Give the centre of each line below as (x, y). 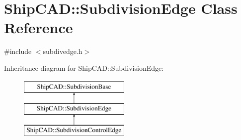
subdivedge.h (63, 51)
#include (18, 51)
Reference (39, 27)
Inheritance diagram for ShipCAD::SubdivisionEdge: (84, 68)
